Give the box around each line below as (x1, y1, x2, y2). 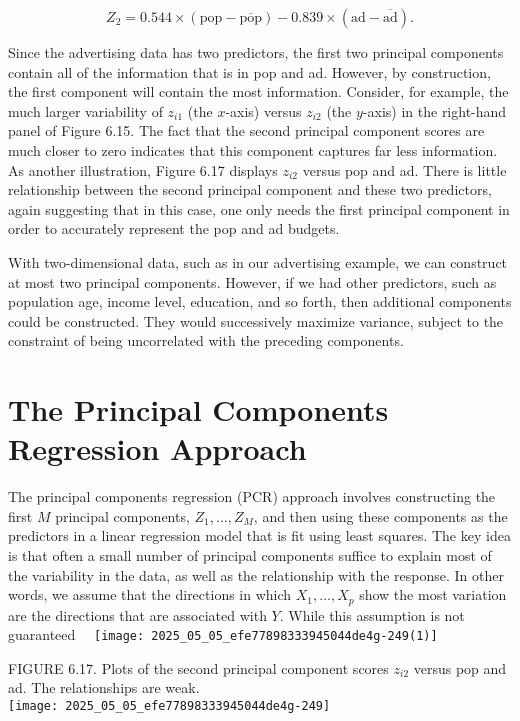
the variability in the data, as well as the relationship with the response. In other (8, 564, 504, 585)
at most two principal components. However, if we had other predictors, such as (8, 271, 497, 292)
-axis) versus (225, 100, 302, 121)
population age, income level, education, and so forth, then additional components (8, 291, 512, 312)
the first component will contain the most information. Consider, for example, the (8, 81, 509, 102)
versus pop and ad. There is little (302, 159, 507, 180)
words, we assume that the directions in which (8, 584, 292, 605)
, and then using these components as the (253, 505, 508, 526)
